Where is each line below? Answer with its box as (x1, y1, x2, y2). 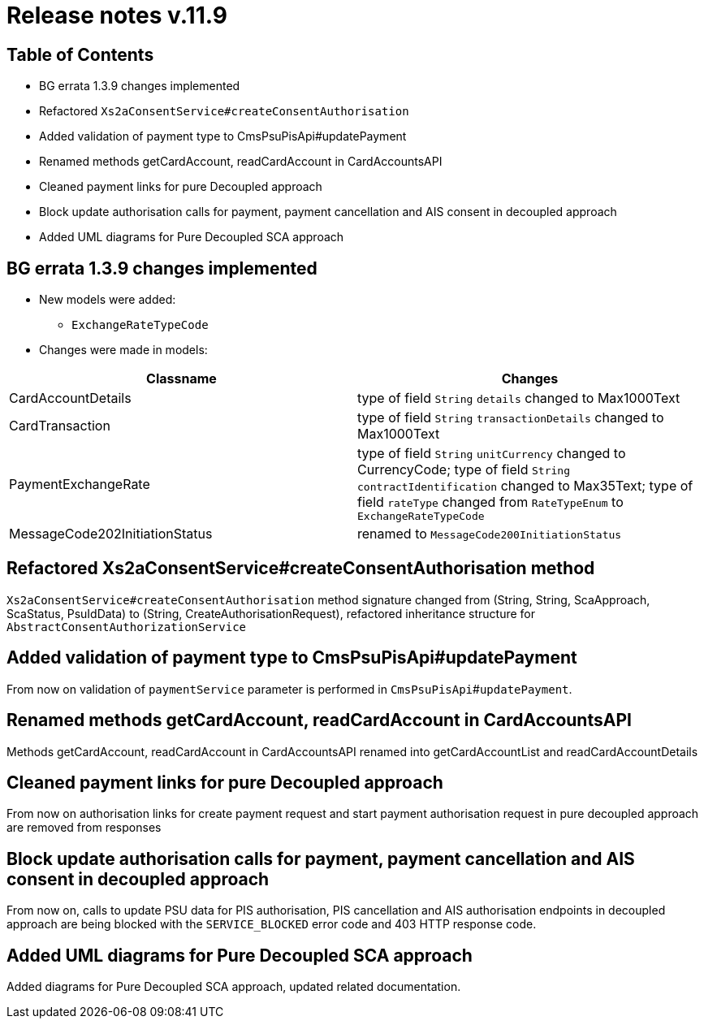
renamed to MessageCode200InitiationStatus (357, 525, 622, 543)
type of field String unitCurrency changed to (357, 445, 626, 462)
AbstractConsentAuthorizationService (6, 620, 247, 634)
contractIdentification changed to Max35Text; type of (357, 478, 693, 495)
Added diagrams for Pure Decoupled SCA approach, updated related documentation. (6, 980, 461, 994)
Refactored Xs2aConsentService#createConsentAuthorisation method (6, 558, 595, 579)
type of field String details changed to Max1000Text (357, 390, 680, 407)
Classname (146, 370, 217, 387)
